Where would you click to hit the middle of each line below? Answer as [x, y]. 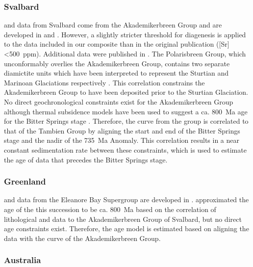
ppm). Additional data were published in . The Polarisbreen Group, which [134, 53]
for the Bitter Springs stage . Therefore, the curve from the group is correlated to [126, 121]
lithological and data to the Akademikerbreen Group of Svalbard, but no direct [123, 219]
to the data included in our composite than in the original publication [109, 44]
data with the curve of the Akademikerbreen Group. [82, 238]
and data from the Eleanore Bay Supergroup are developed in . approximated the [126, 200]
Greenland [25, 181]
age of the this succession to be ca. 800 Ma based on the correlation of [110, 209]
